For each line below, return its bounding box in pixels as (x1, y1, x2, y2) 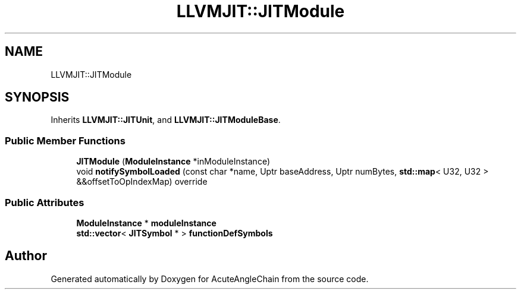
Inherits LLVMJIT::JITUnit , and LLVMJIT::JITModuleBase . (51, 115, 281, 125)
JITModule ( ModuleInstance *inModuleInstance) (76, 156, 270, 167)
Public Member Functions (5, 134, 125, 147)
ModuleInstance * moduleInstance (76, 217, 216, 228)
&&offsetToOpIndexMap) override (76, 176, 208, 187)
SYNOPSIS (5, 90, 70, 105)
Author (5, 248, 47, 264)
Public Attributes (5, 196, 84, 208)
